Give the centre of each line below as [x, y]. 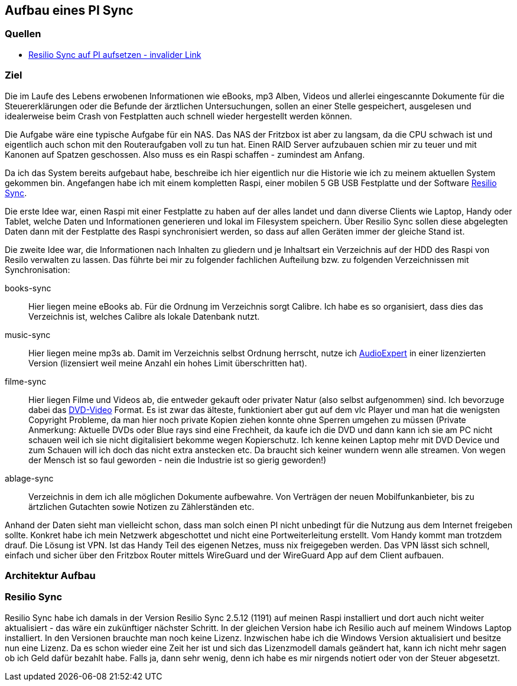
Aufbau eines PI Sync [69, 10]
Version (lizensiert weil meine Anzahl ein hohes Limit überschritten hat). [168, 363]
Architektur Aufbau [50, 575]
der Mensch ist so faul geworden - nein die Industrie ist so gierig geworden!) [178, 460]
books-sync [28, 288]
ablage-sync [29, 478]
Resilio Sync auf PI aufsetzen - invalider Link [115, 54]
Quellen [23, 34]
